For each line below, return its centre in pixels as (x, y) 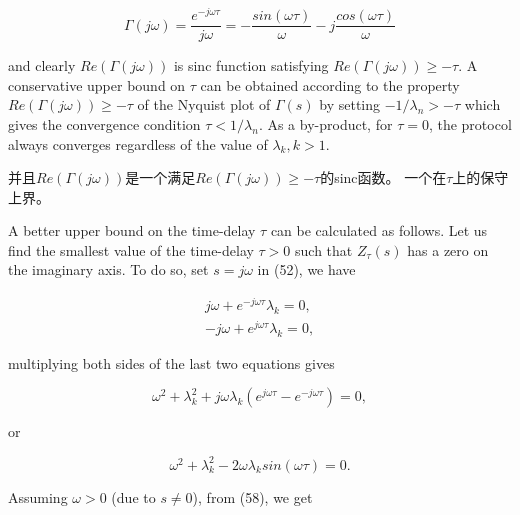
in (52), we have (306, 269)
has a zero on (448, 249)
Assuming (38, 496)
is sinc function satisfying (251, 65)
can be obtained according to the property (330, 84)
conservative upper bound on (97, 84)
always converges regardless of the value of (138, 143)
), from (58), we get (252, 496)
